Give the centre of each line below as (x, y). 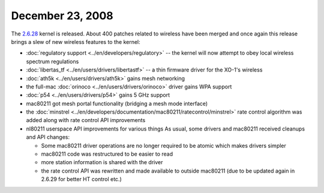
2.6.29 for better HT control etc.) (82, 179)
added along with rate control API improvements (86, 120)
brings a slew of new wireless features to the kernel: (76, 41)
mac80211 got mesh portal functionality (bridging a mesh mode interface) (117, 103)
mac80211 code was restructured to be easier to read (107, 154)
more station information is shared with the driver (102, 162)
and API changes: (48, 137)
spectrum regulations (52, 61)
